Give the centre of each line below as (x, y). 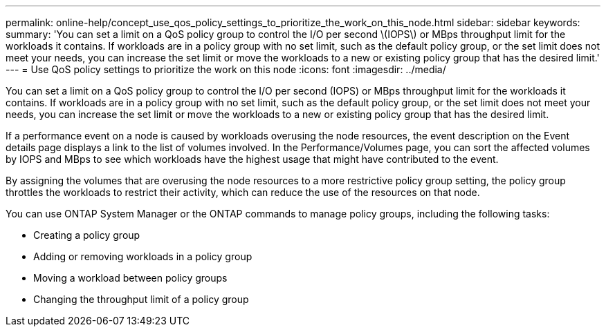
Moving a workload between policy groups (130, 278)
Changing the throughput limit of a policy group (141, 299)
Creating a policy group (87, 235)
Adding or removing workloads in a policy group (143, 256)
